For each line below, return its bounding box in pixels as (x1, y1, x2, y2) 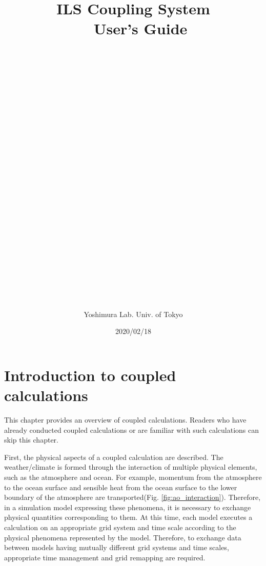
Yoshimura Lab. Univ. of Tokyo (84, 308, 183, 319)
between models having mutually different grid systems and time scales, (4, 542, 229, 553)
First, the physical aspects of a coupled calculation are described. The (4, 451, 223, 462)
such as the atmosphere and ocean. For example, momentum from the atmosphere (4, 472, 262, 483)
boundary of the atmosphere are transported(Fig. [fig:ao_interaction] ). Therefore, (4, 492, 261, 502)
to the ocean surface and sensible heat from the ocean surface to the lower (4, 481, 237, 492)
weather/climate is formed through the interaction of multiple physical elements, (4, 462, 257, 472)
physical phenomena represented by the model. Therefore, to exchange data (4, 532, 241, 542)
